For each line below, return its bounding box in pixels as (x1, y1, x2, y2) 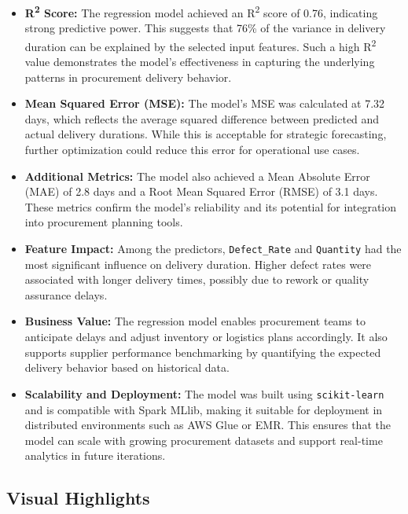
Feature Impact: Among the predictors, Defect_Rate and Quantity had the (24, 240, 402, 257)
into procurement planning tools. (24, 214, 183, 230)
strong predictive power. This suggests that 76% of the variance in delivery (24, 20, 386, 36)
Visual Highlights (6, 486, 150, 510)
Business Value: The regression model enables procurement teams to (24, 313, 366, 329)
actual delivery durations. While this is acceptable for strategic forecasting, (24, 126, 387, 142)
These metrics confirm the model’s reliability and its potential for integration (24, 198, 397, 215)
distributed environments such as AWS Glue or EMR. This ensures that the (24, 417, 391, 433)
